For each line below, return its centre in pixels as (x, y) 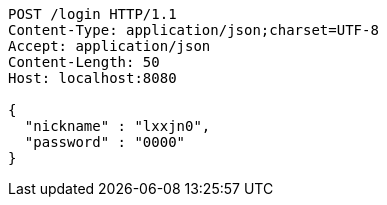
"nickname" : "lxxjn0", (117, 126)
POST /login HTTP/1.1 (92, 14)
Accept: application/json (109, 46)
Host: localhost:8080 (92, 78)
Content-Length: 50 (84, 62)
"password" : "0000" (105, 142)
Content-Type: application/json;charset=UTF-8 (193, 30)
